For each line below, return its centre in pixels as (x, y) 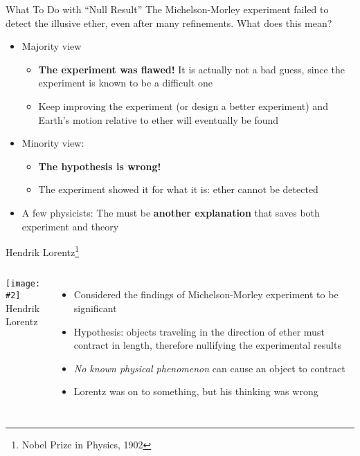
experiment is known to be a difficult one (125, 83)
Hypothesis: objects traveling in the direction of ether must (199, 331)
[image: (23, 284)
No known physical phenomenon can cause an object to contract (209, 368)
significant (95, 308)
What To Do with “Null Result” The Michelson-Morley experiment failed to (167, 9)
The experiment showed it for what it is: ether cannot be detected (178, 189)
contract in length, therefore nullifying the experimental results (207, 345)
